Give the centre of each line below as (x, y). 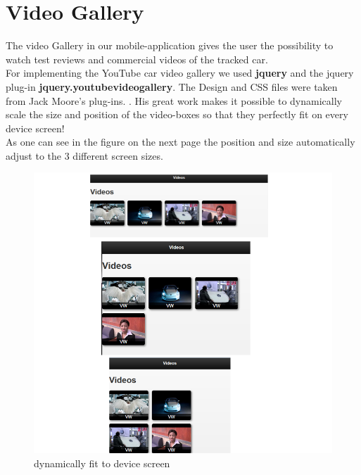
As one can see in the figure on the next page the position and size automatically (180, 142)
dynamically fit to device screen (102, 463)
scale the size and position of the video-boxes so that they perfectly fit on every (177, 114)
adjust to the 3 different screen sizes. (84, 155)
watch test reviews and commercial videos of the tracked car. (137, 59)
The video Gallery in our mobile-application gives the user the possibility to (170, 45)
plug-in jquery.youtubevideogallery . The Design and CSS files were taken (172, 86)
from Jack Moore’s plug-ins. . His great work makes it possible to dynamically (174, 100)
